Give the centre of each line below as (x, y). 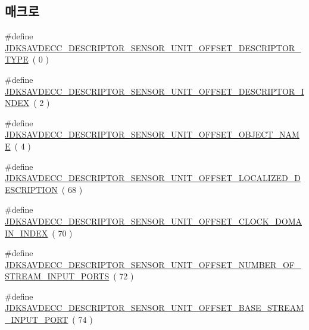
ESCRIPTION (31, 189)
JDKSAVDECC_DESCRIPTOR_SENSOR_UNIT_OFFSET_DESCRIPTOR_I (154, 91)
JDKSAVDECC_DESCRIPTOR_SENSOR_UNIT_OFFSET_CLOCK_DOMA (154, 221)
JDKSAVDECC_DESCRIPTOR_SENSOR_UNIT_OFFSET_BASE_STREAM (154, 308)
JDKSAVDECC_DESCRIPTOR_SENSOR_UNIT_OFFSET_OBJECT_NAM (152, 134)
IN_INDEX (26, 233)
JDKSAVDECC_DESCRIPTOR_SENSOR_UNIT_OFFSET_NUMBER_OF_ (153, 264)
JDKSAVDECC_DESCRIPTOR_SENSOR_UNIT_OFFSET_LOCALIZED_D (153, 178)
